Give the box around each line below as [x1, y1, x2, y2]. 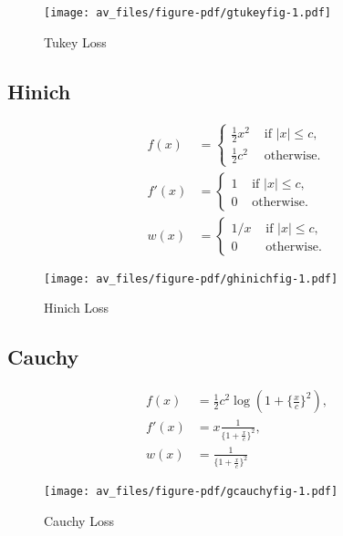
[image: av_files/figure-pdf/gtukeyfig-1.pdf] [44, 6, 331, 19]
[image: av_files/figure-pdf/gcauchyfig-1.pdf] [44, 484, 338, 498]
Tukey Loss [44, 32, 107, 51]
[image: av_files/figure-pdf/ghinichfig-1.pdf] [44, 272, 338, 285]
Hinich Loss [44, 298, 109, 317]
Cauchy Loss [44, 510, 114, 530]
